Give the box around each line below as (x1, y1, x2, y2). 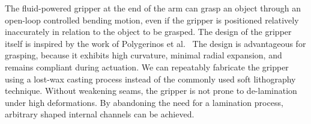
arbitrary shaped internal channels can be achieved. (5, 108, 195, 120)
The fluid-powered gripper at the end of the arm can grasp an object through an (5, 2, 301, 14)
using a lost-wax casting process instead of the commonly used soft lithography (5, 72, 296, 85)
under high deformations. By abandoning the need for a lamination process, (5, 96, 283, 108)
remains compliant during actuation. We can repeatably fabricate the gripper (5, 60, 289, 73)
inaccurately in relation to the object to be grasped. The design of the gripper (5, 25, 292, 38)
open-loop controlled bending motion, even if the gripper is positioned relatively (5, 13, 299, 26)
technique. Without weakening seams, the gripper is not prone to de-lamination (5, 84, 297, 97)
